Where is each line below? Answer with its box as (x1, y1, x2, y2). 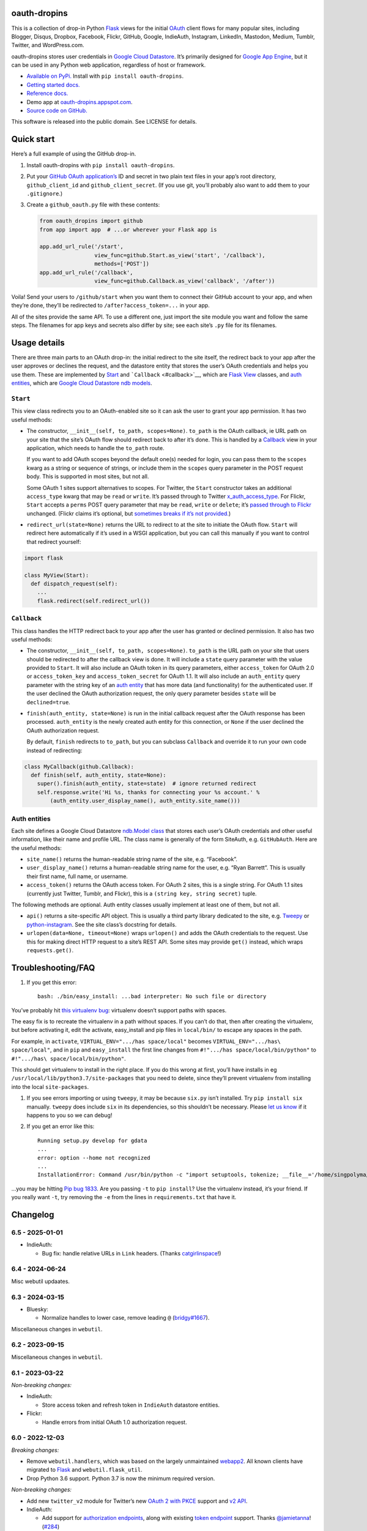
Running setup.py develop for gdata (37, 1137, 147, 1144)
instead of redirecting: (26, 747, 83, 754)
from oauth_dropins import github (39, 217, 143, 225)
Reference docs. (26, 89, 69, 97)
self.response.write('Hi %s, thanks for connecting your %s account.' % (37, 789, 260, 796)
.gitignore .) (26, 190, 63, 197)
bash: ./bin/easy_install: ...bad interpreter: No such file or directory (37, 993, 267, 1000)
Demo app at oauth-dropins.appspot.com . (26, 98, 133, 105)
